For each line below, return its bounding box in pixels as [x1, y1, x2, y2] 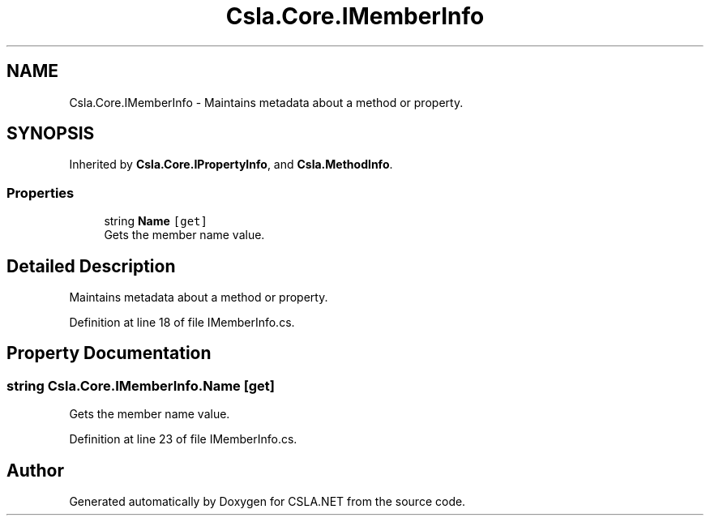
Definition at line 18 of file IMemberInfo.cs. [69, 315, 295, 330]
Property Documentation [6, 343, 212, 364]
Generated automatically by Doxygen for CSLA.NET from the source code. [69, 494, 466, 509]
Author [6, 460, 64, 481]
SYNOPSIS [6, 123, 95, 144]
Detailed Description [6, 255, 176, 276]
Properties [6, 184, 75, 201]
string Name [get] [104, 214, 207, 229]
